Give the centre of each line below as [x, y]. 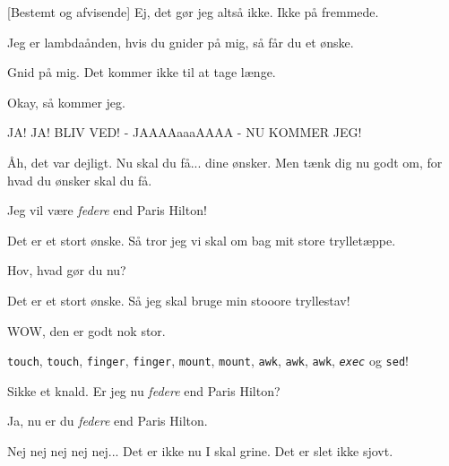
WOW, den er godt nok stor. [86, 330]
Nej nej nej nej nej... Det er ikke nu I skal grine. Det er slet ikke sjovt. [200, 450]
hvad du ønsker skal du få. [80, 180]
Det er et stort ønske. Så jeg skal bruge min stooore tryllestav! [179, 300]
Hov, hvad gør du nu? [67, 270]
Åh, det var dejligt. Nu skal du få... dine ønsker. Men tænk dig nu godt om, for [225, 162]
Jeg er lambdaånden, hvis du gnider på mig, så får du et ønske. [181, 42]
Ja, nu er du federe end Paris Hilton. [108, 421]
